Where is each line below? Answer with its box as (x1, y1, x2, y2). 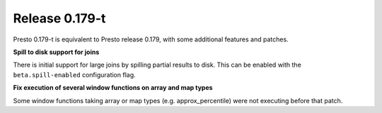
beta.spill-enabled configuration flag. (13, 70, 136, 79)
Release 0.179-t (13, 11, 106, 26)
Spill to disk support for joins (13, 48, 100, 56)
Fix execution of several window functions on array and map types (13, 84, 213, 92)
